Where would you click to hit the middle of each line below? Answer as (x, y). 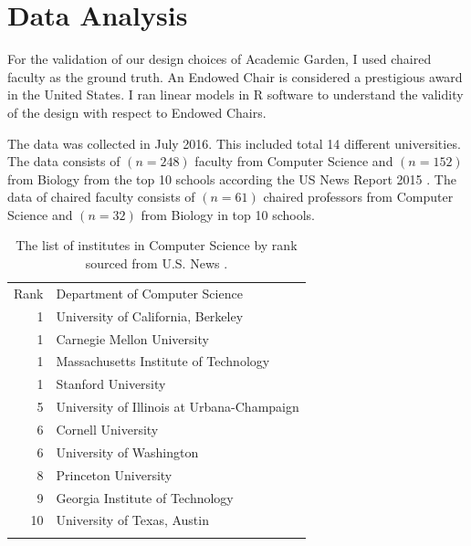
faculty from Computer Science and (294, 161)
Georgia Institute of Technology (145, 497)
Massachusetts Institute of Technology (163, 361)
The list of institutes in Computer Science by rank (157, 245)
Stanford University (111, 384)
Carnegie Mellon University (132, 338)
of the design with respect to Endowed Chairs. (137, 112)
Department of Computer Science (149, 293)
